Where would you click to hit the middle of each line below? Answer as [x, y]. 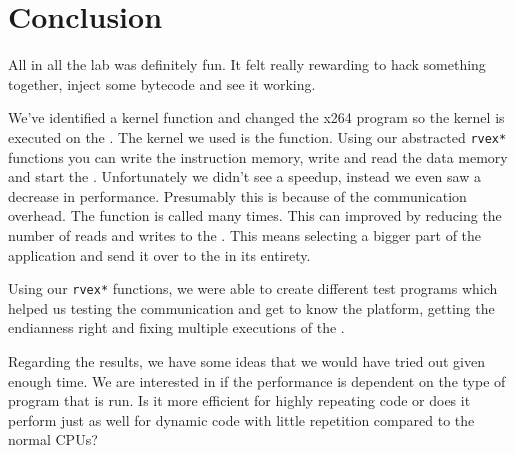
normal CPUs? [53, 439]
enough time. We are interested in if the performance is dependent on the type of [257, 380]
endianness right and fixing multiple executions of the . [176, 327]
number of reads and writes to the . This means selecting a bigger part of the [245, 234]
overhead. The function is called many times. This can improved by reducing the [255, 215]
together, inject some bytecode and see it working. [162, 83]
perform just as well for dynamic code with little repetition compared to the [241, 419]
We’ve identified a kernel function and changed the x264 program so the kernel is [256, 117]
